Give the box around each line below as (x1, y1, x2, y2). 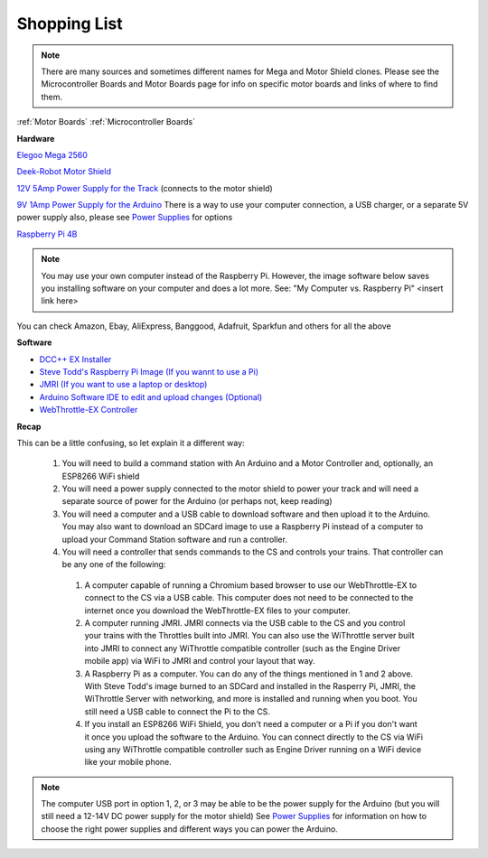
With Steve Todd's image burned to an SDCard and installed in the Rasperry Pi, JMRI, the (84, 680, 416, 691)
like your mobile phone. (84, 757, 172, 768)
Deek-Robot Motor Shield (16, 166, 112, 177)
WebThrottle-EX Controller (39, 405, 138, 415)
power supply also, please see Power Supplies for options (16, 212, 233, 223)
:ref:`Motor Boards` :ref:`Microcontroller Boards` (16, 117, 196, 127)
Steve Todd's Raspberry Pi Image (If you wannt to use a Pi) (39, 366, 259, 377)
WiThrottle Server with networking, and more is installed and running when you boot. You (84, 694, 418, 704)
